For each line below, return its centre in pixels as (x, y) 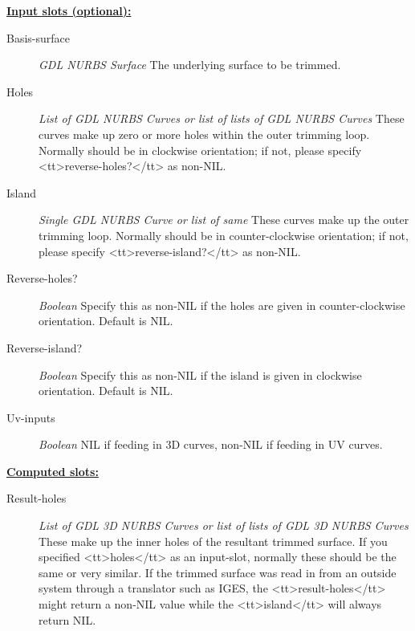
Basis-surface (39, 37)
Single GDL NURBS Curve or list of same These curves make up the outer (224, 220)
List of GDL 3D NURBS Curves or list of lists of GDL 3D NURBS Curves (224, 525)
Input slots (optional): (69, 10)
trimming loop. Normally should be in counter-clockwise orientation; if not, (224, 235)
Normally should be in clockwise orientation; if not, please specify (200, 150)
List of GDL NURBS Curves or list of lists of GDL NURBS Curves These (222, 118)
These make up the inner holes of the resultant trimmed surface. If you (213, 541)
